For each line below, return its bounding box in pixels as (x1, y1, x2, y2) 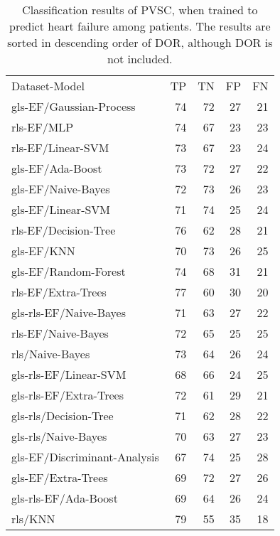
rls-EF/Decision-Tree (11, 222, 116, 238)
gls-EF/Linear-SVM (11, 201, 111, 218)
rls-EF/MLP (11, 119, 74, 135)
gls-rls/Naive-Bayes (11, 428, 107, 444)
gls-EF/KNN (11, 242, 75, 259)
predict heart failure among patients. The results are (9, 18, 271, 34)
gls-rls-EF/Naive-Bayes (11, 304, 126, 321)
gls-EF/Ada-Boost (11, 160, 102, 176)
